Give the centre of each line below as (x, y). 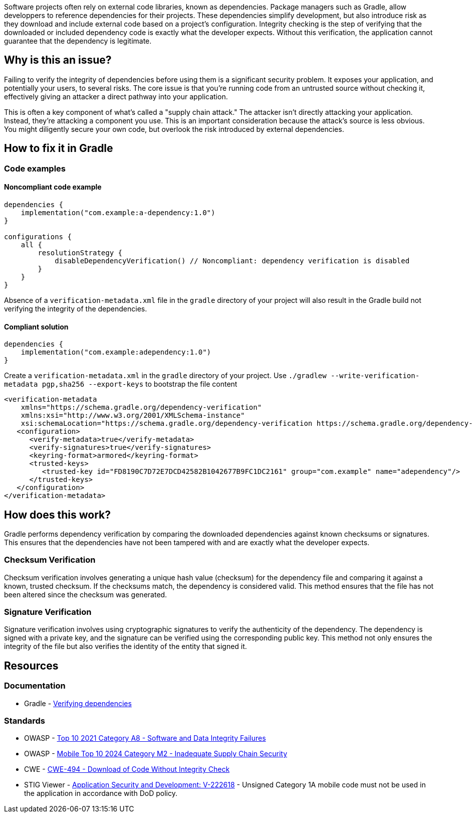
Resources (31, 666)
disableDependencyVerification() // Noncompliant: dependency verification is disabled (232, 261)
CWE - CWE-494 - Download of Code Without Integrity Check (127, 769)
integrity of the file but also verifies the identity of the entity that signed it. (126, 646)
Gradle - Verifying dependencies (78, 703)
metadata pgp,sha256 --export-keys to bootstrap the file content (121, 384)
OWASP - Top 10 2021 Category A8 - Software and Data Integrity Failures (145, 738)
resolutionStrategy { (80, 253)
